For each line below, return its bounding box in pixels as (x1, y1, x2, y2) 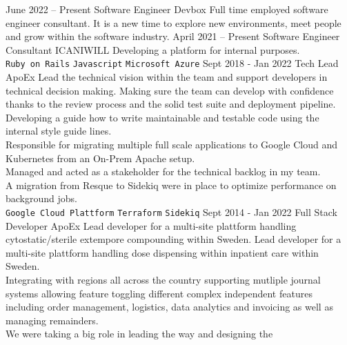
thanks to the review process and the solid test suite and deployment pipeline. (6, 97, 336, 111)
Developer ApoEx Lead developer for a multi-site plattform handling (6, 218, 297, 233)
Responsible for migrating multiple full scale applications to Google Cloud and (6, 137, 337, 151)
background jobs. (6, 191, 77, 206)
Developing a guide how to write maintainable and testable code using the (6, 110, 319, 124)
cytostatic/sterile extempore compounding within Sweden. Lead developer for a (6, 232, 341, 246)
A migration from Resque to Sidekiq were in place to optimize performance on (6, 177, 337, 192)
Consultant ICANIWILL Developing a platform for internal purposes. (6, 42, 300, 57)
